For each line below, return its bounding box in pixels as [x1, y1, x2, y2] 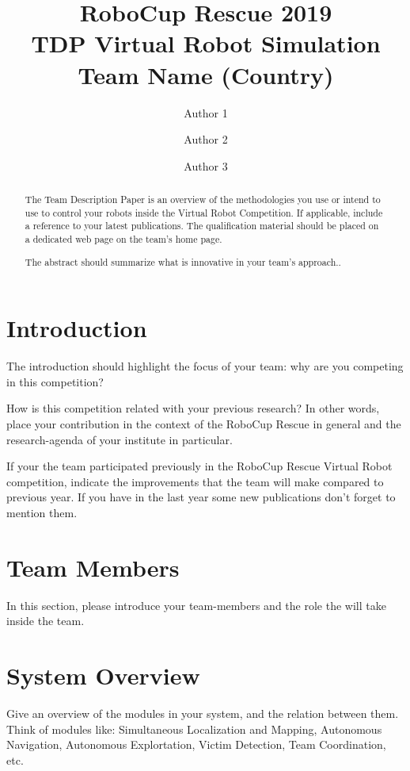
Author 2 [184, 131, 228, 148]
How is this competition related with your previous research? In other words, [6, 400, 380, 416]
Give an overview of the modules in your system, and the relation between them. [6, 704, 399, 721]
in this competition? [6, 373, 104, 389]
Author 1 [184, 104, 228, 121]
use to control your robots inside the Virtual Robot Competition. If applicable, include [25, 205, 383, 219]
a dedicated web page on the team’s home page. [25, 232, 222, 246]
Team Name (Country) [78, 58, 334, 90]
